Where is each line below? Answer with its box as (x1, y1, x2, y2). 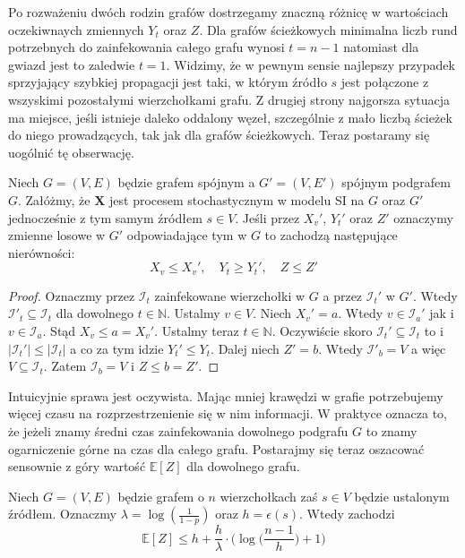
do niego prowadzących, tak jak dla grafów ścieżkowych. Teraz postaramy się (8, 125, 430, 144)
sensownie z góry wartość (8, 457, 146, 476)
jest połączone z (340, 73, 429, 91)
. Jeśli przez (235, 208, 300, 227)
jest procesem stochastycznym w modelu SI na (109, 190, 365, 209)
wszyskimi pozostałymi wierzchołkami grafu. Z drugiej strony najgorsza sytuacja (8, 90, 451, 108)
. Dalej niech (211, 339, 280, 357)
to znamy (366, 421, 418, 440)
